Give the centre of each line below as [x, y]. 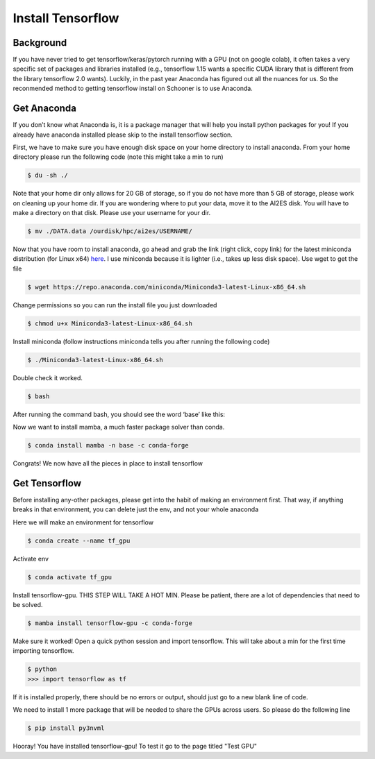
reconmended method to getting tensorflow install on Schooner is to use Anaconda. [133, 88]
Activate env [31, 558]
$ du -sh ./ [48, 176]
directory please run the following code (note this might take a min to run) [118, 157]
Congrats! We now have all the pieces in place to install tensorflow [108, 463]
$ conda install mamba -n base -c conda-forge [108, 445]
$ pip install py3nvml [66, 728]
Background [40, 43]
